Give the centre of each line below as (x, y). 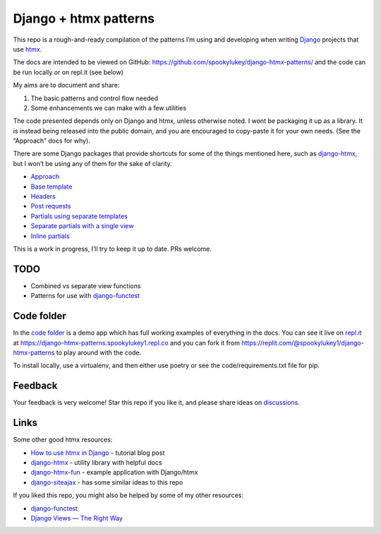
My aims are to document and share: (66, 85)
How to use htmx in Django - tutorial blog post (98, 453)
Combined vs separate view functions (86, 285)
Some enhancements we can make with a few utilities (109, 108)
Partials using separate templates (79, 216)
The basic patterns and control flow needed (95, 98)
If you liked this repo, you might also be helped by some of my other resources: (128, 495)
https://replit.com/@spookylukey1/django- (303, 343)
